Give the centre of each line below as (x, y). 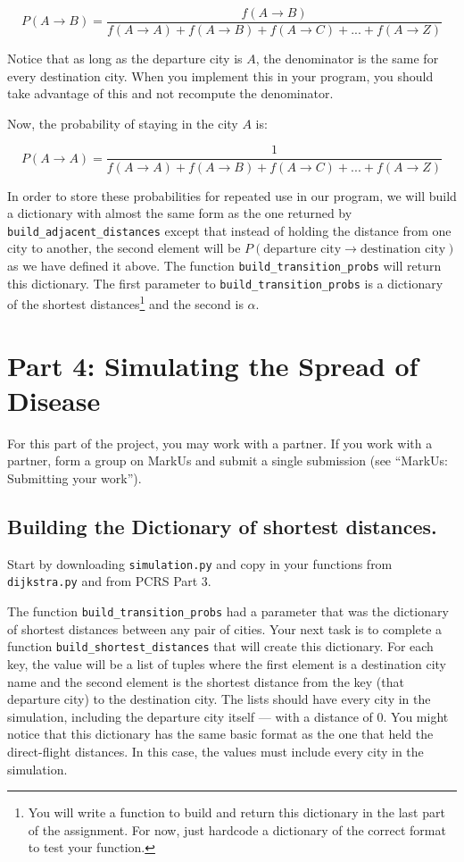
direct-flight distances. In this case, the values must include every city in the (215, 751)
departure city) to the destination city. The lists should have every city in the (219, 699)
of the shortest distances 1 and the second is (125, 302)
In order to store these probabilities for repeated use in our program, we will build (232, 195)
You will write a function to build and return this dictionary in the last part (236, 812)
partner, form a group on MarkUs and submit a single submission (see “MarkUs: (228, 460)
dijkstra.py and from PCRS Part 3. (109, 581)
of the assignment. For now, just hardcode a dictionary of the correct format (237, 829)
